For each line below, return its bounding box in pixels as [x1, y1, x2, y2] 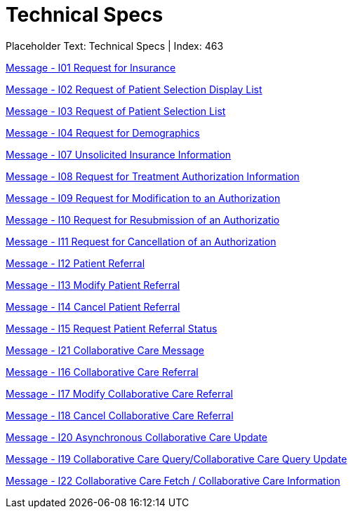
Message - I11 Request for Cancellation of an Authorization [6, 235, 277, 248]
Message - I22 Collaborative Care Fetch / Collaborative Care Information [6, 474, 340, 487]
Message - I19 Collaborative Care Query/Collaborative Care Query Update [6, 452, 347, 465]
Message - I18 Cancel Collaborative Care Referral [6, 409, 234, 421]
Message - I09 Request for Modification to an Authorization [6, 191, 281, 204]
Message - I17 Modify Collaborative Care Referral [6, 387, 233, 400]
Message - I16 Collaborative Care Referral [6, 365, 199, 378]
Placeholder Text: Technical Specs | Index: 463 [6, 39, 224, 52]
